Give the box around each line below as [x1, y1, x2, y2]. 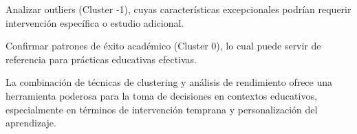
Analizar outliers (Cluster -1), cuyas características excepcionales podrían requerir [6, 2, 351, 16]
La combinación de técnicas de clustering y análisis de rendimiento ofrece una [6, 75, 333, 89]
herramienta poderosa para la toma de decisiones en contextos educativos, [6, 88, 317, 102]
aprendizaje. [6, 115, 56, 130]
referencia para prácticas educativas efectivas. [6, 52, 197, 66]
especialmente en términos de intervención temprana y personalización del [6, 102, 318, 116]
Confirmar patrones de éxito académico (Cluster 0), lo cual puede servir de [6, 38, 321, 53]
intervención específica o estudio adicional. [6, 15, 184, 30]
